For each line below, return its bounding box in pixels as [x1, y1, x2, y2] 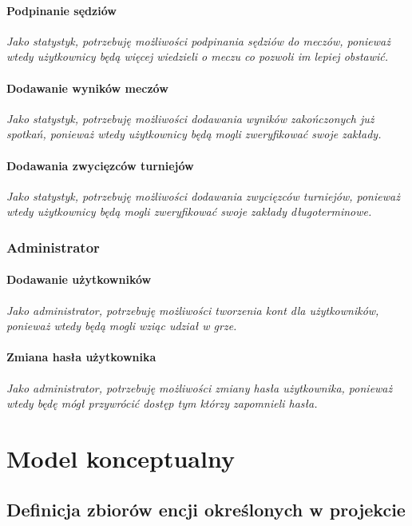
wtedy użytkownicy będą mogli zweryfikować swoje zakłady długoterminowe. [6, 203, 372, 220]
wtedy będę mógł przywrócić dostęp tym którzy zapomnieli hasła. [6, 395, 318, 412]
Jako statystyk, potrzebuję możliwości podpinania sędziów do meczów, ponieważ [6, 32, 390, 49]
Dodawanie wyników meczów [6, 79, 168, 96]
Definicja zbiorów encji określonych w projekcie [6, 496, 406, 521]
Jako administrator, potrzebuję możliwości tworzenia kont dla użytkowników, [6, 301, 379, 318]
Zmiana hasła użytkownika [6, 349, 156, 365]
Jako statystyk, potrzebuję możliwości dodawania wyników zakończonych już [6, 110, 374, 126]
